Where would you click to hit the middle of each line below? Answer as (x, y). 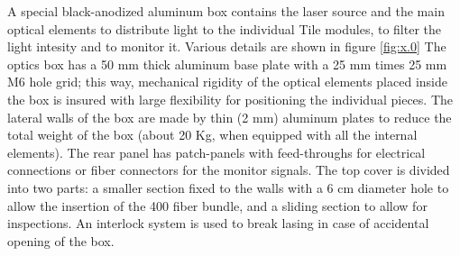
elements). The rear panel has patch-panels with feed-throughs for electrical (216, 152)
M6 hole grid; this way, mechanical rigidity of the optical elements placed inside (227, 82)
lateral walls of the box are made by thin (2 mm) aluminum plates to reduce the (230, 117)
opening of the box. (61, 240)
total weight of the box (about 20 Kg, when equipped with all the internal (212, 135)
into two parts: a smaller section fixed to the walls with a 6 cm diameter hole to (228, 187)
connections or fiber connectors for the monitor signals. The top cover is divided (229, 170)
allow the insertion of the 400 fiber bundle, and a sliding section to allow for (217, 205)
